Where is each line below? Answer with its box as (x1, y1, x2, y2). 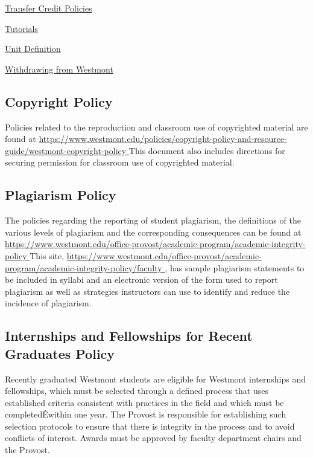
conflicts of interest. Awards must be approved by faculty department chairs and (5, 431, 302, 444)
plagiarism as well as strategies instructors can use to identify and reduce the (5, 285, 290, 297)
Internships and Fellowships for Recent (5, 326, 253, 345)
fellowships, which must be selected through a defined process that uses (5, 384, 268, 397)
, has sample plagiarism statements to (165, 261, 305, 274)
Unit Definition (5, 42, 61, 55)
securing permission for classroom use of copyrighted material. (5, 156, 235, 169)
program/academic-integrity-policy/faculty (5, 261, 162, 274)
